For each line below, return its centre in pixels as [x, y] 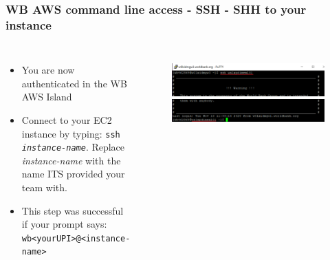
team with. [44, 187]
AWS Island [47, 97]
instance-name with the [71, 160]
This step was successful [73, 210]
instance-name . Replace [73, 147]
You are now [48, 70]
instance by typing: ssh [71, 133]
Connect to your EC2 [67, 119]
